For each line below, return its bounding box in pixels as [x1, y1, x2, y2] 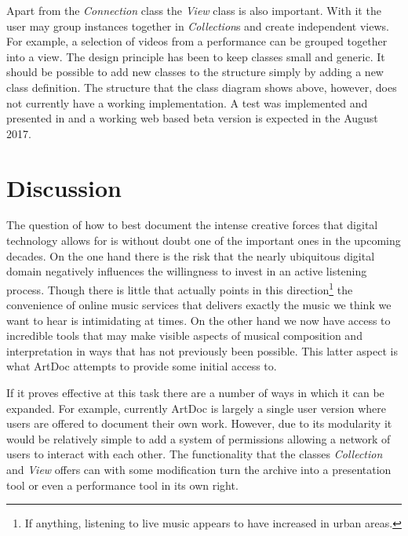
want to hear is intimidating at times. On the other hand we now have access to [6, 312, 391, 328]
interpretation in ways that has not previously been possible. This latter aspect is [6, 342, 398, 359]
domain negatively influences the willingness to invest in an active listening [6, 263, 367, 279]
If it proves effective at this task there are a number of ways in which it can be [6, 385, 384, 401]
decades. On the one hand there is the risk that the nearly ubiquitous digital [6, 247, 375, 264]
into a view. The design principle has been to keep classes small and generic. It [6, 48, 385, 64]
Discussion [6, 171, 122, 203]
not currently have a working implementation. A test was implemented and [6, 94, 368, 111]
